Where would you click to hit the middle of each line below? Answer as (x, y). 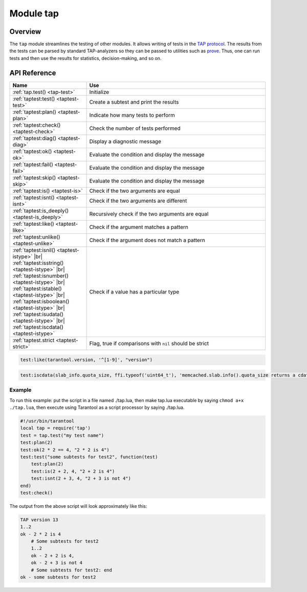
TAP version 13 (39, 520)
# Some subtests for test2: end (72, 570)
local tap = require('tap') (55, 428)
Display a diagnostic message (125, 141)
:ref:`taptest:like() (34, 224)
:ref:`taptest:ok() (32, 151)
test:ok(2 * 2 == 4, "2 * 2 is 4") (65, 450)
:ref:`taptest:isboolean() (41, 301)
